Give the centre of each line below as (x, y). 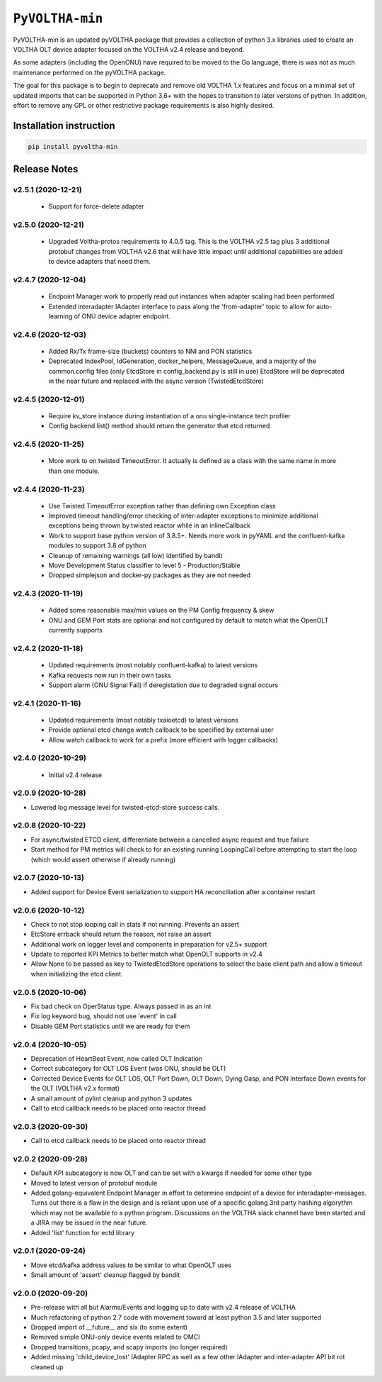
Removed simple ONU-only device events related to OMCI (115, 1337)
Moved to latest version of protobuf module (94, 1183)
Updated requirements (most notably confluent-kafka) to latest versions (153, 665)
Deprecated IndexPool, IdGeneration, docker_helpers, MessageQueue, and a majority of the (183, 361)
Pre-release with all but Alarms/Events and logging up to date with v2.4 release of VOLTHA (163, 1308)
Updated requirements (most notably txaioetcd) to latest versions (143, 720)
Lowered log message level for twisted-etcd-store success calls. (125, 807)
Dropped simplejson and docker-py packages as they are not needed (150, 575)
